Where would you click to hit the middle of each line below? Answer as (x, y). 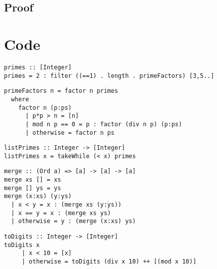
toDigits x (22, 245)
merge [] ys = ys (33, 188)
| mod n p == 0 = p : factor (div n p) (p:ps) (104, 124)
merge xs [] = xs (33, 180)
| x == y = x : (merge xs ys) (61, 213)
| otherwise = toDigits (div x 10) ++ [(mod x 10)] (109, 262)
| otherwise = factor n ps (70, 133)
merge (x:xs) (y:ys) (38, 196)
